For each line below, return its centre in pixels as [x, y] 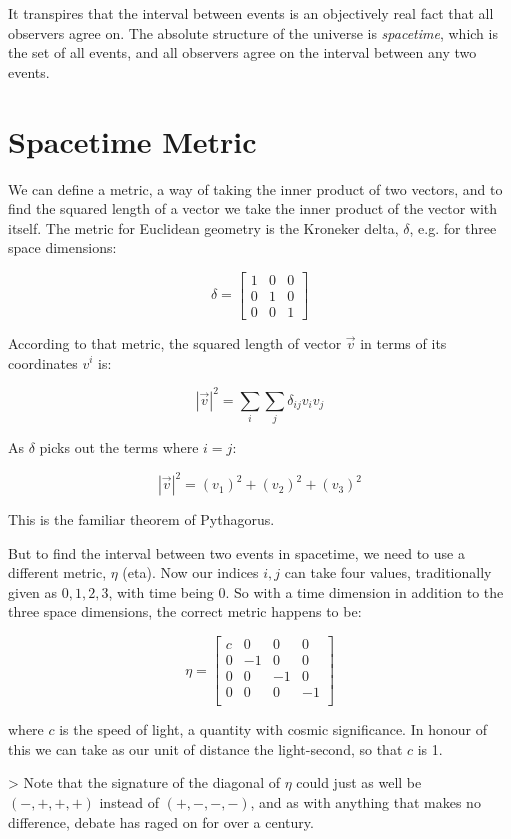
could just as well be [359, 782]
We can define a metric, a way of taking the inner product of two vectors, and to [255, 188]
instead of [129, 801]
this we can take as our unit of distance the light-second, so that [205, 748]
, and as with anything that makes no [365, 801]
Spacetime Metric [132, 140]
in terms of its [403, 342]
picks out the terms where [119, 446]
